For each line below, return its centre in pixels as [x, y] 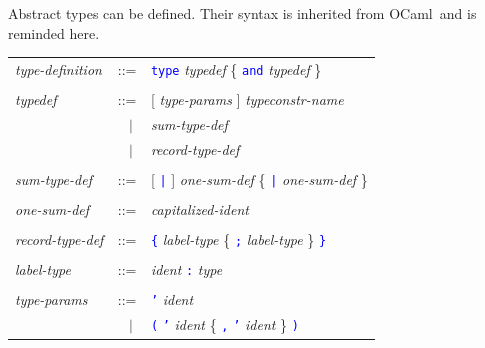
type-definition [58, 68]
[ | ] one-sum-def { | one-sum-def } [259, 178]
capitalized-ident [199, 209]
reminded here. [54, 32]
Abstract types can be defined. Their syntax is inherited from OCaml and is [242, 13]
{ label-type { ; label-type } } [238, 239]
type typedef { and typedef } [236, 68]
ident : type [186, 269]
